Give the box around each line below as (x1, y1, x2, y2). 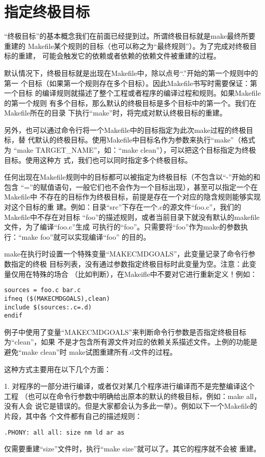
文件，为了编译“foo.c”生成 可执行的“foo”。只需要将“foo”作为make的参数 (4, 221, 241, 232)
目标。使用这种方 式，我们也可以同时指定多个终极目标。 (4, 154, 192, 165)
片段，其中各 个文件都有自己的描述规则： (4, 410, 142, 421)
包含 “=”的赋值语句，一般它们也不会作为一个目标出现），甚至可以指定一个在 (4, 181, 258, 192)
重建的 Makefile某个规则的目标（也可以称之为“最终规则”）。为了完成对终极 (4, 40, 250, 51)
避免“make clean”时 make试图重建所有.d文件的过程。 (4, 347, 177, 357)
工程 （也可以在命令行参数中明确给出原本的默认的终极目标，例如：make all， (4, 390, 261, 401)
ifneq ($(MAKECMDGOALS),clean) (4, 295, 110, 302)
